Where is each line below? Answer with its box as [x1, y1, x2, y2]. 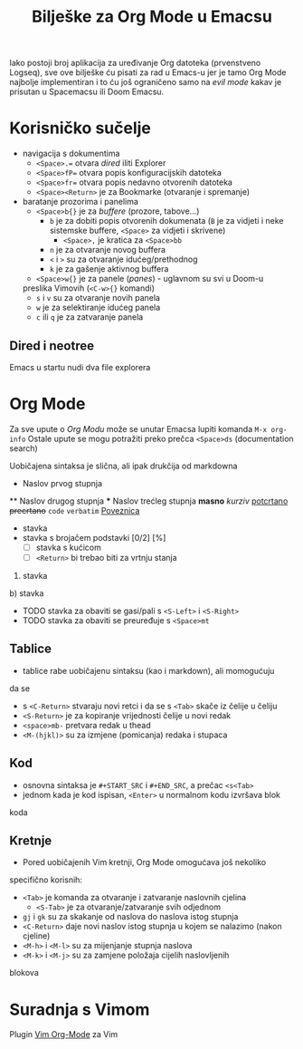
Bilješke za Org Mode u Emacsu [31, 6, 273, 27]
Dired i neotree [9, 338, 95, 353]
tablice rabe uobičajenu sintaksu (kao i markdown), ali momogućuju [22, 665, 275, 676]
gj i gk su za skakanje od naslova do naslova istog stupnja [22, 911, 239, 922]
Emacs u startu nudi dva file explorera [9, 361, 151, 372]
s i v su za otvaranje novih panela [35, 293, 161, 303]
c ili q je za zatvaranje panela [35, 312, 144, 322]
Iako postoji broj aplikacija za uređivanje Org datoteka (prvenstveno [9, 57, 261, 69]
